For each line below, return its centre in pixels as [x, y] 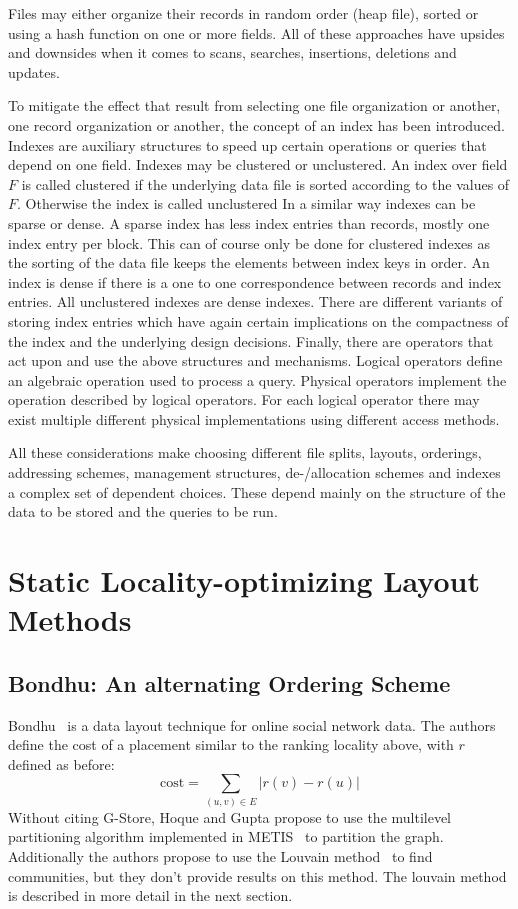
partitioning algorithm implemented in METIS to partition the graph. [226, 836]
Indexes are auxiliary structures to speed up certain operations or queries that [247, 144]
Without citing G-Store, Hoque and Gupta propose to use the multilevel [230, 816]
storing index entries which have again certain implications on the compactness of [258, 320]
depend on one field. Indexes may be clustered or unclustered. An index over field [258, 164]
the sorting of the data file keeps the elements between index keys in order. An [249, 262]
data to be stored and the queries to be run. [143, 511]
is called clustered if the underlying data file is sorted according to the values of [265, 183]
